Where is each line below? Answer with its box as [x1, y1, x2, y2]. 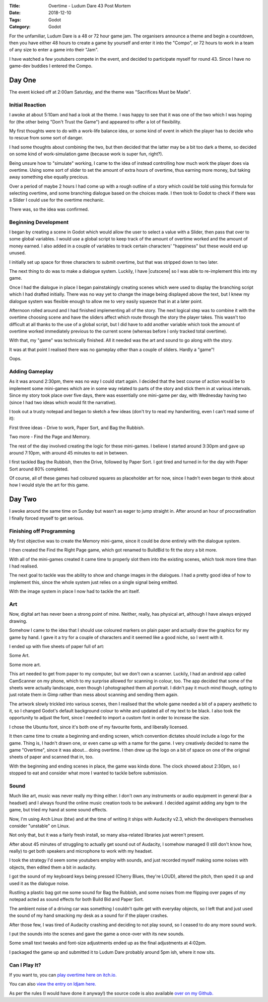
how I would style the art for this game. [9, 482, 89, 488]
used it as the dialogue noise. [9, 880, 69, 886]
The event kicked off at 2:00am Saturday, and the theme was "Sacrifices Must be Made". [9, 89, 191, 95]
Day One [9, 76, 37, 84]
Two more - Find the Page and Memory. [9, 434, 91, 440]
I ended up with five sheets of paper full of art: [9, 643, 104, 649]
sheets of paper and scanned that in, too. [9, 754, 94, 760]
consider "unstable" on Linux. [9, 823, 70, 829]
